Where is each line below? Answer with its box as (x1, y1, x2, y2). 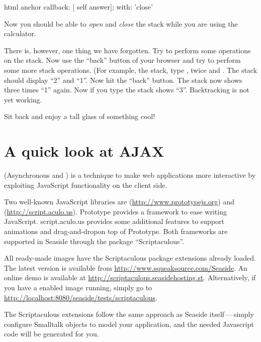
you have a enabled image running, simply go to (4, 282, 152, 292)
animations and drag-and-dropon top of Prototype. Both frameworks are (4, 226, 228, 237)
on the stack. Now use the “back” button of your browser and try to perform (4, 55, 241, 65)
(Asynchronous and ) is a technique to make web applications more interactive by (4, 170, 256, 180)
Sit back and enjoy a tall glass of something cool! (4, 111, 155, 122)
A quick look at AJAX (4, 141, 164, 161)
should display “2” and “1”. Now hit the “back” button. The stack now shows (4, 74, 242, 85)
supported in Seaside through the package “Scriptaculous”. (4, 236, 185, 246)
